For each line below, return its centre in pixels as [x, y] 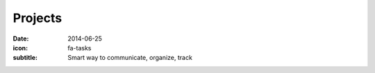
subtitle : [25, 58]
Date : [21, 39]
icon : [20, 48]
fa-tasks [80, 48]
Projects [37, 18]
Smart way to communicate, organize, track [130, 58]
